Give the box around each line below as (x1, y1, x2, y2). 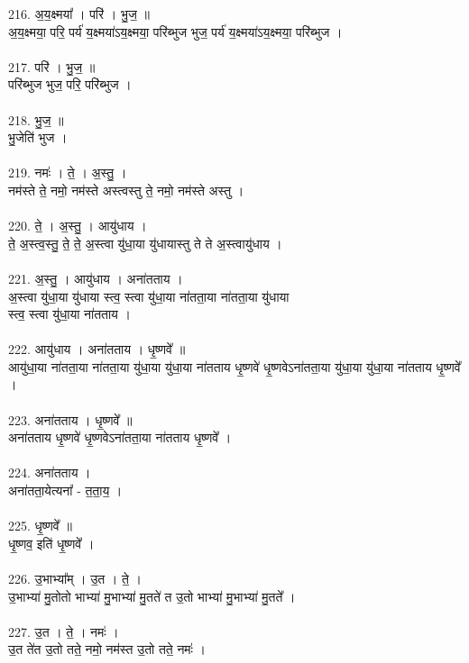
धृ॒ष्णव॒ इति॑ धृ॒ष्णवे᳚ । (8, 533, 95, 552)
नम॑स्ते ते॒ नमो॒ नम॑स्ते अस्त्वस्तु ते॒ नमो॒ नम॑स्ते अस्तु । (8, 180, 244, 199)
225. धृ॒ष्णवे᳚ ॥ (8, 516, 72, 535)
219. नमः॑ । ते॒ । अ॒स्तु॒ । (8, 163, 127, 182)
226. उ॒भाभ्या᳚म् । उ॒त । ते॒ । (8, 569, 142, 587)
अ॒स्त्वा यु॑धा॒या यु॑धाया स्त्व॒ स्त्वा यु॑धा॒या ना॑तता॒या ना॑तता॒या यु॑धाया (8, 286, 290, 305)
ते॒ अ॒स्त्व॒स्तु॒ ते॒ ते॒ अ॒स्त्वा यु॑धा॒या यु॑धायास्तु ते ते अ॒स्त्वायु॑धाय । (8, 233, 282, 252)
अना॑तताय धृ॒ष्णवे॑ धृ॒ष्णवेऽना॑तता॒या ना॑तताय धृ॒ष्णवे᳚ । (8, 428, 232, 447)
